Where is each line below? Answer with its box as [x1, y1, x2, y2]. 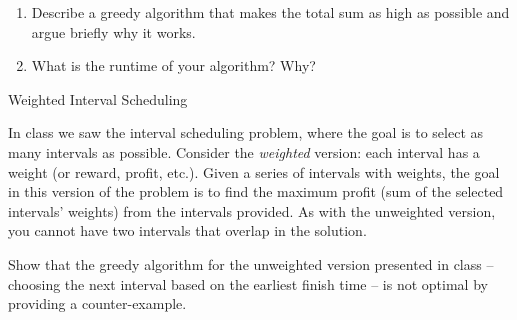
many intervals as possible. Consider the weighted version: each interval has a [8, 141, 480, 162]
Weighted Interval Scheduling [8, 88, 188, 109]
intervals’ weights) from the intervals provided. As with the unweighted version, [8, 200, 496, 221]
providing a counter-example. [8, 293, 187, 314]
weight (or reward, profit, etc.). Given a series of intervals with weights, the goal [8, 161, 500, 182]
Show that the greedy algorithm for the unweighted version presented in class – [8, 253, 494, 274]
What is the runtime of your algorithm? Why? [31, 55, 316, 76]
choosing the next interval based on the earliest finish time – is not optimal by [8, 273, 488, 294]
